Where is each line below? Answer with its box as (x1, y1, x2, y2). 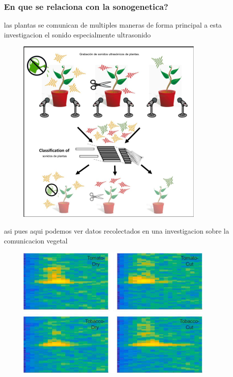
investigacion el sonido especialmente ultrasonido (4, 29, 151, 39)
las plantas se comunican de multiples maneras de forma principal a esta (4, 20, 222, 30)
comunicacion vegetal (4, 235, 68, 245)
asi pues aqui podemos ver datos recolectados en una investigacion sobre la (4, 226, 229, 236)
